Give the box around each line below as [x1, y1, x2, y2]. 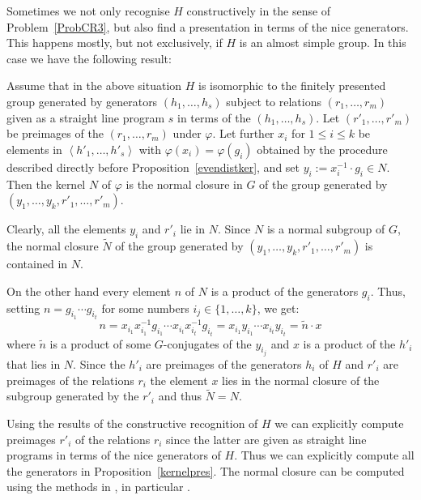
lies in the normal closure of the [222, 371, 380, 388]
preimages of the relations [6, 371, 134, 388]
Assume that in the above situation [6, 77, 182, 94]
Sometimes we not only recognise [6, 2, 170, 19]
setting [6, 299, 40, 316]
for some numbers [101, 299, 189, 316]
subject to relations [226, 92, 321, 109]
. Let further [212, 125, 274, 142]
